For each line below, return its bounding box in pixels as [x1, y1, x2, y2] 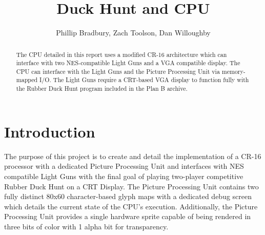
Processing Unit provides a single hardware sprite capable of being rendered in [4, 211, 251, 222]
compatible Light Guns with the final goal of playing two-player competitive [4, 170, 243, 181]
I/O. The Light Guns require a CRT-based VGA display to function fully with [39, 75, 249, 84]
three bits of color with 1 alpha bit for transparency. [4, 221, 169, 231]
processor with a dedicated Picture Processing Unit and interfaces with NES [4, 161, 244, 171]
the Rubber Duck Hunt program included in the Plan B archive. [16, 84, 188, 93]
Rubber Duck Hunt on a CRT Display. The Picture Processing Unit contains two [4, 181, 259, 191]
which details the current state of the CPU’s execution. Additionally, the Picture [4, 201, 258, 211]
